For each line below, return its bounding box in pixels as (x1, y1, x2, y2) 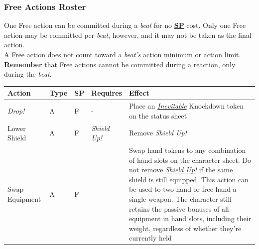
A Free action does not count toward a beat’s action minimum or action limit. (4, 49, 241, 59)
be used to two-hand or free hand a (129, 184, 237, 194)
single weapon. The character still (129, 193, 232, 204)
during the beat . (4, 69, 52, 79)
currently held (129, 233, 172, 243)
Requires (91, 88, 122, 98)
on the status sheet (129, 110, 187, 121)
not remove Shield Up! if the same (129, 164, 233, 175)
